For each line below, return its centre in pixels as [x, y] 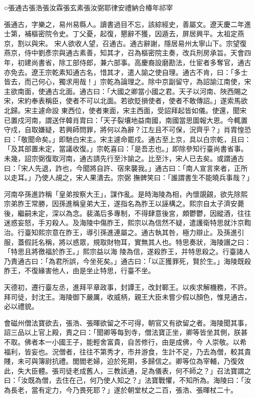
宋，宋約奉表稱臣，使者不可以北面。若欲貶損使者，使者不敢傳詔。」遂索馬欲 [126, 101]
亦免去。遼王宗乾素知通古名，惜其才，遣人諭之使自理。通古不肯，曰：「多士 [126, 72]
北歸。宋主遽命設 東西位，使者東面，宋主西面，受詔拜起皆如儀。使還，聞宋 [125, 110]
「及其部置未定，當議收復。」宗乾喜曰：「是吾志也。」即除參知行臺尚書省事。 [126, 149]
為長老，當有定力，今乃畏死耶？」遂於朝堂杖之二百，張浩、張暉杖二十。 [121, 389]
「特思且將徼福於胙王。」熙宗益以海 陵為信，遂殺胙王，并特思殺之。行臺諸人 [127, 251]
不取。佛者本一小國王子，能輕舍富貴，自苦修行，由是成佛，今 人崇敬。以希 [125, 342]
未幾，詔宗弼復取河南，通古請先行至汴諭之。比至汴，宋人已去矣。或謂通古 [124, 158]
